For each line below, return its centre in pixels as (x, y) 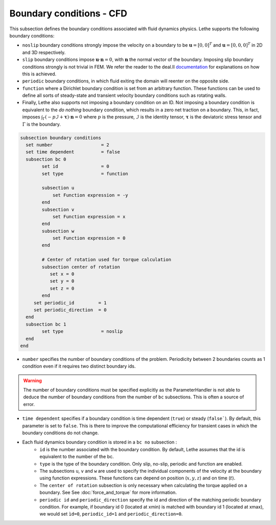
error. (29, 404)
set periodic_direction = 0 (70, 310)
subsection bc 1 (46, 324)
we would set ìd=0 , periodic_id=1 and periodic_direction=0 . (111, 514)
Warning (32, 380)
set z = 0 (62, 288)
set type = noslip (82, 331)
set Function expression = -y (90, 195)
